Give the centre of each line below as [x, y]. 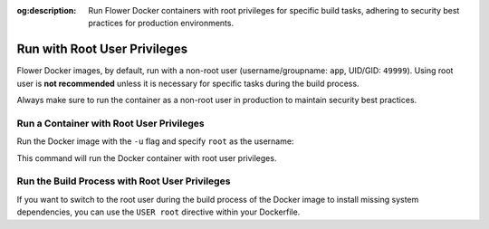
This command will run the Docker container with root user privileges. [147, 157]
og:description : [47, 10]
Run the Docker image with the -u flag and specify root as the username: [155, 141]
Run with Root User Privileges [102, 49]
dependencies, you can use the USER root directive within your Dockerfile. [158, 212]
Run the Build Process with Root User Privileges [124, 181]
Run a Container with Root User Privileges [110, 123]
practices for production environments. [161, 24]
